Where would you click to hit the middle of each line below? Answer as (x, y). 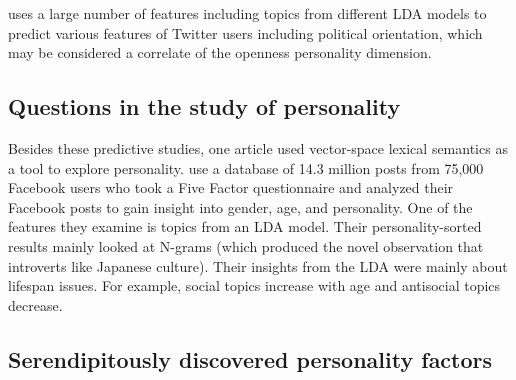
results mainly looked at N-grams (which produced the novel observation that (246, 245)
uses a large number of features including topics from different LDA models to (247, 13)
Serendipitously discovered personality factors (250, 358)
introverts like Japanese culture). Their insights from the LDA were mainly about (258, 265)
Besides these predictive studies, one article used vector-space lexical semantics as (258, 147)
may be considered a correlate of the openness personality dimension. (220, 52)
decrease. (35, 304)
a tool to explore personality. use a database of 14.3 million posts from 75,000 (246, 167)
